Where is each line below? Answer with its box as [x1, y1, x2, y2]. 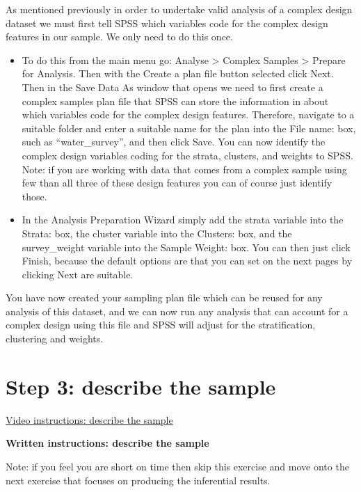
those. [22, 189, 47, 203]
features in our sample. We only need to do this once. [6, 29, 233, 44]
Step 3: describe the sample [6, 372, 276, 400]
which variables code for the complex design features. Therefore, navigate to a [22, 107, 355, 122]
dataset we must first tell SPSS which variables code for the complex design [6, 15, 328, 30]
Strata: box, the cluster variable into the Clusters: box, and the [22, 225, 292, 240]
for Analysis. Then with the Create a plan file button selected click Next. [22, 66, 334, 81]
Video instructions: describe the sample [6, 412, 173, 427]
